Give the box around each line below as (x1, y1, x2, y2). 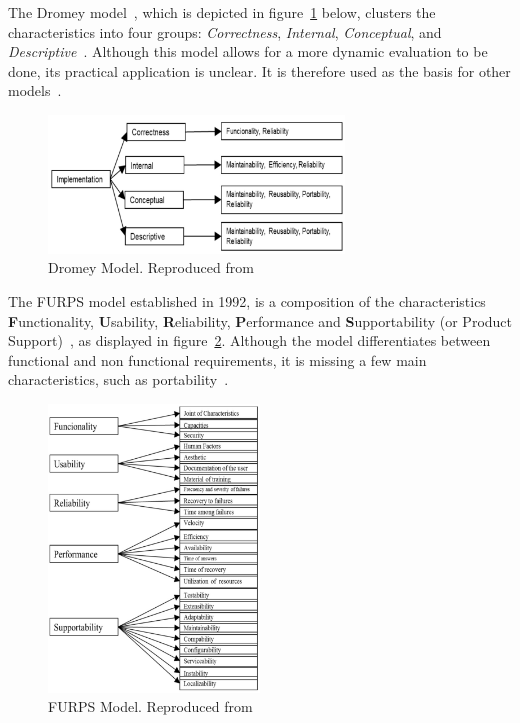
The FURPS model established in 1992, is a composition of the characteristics (8, 290, 486, 311)
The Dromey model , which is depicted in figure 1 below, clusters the (8, 2, 436, 22)
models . (8, 80, 62, 101)
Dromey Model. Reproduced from (48, 257, 254, 278)
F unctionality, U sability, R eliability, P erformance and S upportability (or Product (8, 310, 513, 331)
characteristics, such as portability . (8, 369, 229, 390)
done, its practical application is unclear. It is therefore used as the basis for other (8, 60, 511, 81)
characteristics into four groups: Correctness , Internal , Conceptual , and (8, 21, 442, 42)
